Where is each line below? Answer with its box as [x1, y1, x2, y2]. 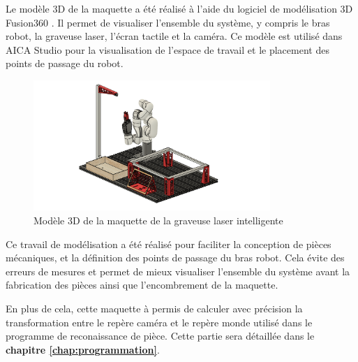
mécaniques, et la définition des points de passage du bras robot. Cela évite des [6, 250, 345, 265]
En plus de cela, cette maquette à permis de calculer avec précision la [6, 301, 303, 316]
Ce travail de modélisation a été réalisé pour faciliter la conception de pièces [6, 236, 331, 251]
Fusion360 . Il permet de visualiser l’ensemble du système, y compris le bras [6, 15, 330, 29]
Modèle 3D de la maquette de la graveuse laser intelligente [33, 213, 283, 228]
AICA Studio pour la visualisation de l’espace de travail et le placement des [6, 42, 329, 57]
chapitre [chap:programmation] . [6, 342, 160, 356]
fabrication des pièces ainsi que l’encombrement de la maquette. [6, 277, 278, 292]
